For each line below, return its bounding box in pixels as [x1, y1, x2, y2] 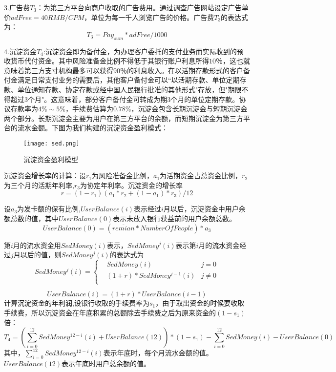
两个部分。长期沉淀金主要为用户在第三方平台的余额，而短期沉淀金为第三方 [4, 113, 243, 123]
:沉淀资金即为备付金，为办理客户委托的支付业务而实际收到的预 [43, 46, 244, 56]
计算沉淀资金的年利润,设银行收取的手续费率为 [4, 298, 149, 308]
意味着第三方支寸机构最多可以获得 [4, 65, 113, 75]
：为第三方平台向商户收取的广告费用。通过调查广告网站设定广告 [36, 2, 242, 12]
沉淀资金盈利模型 [23, 154, 78, 164]
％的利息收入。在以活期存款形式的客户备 [120, 65, 250, 75]
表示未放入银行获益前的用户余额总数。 [113, 213, 236, 223]
